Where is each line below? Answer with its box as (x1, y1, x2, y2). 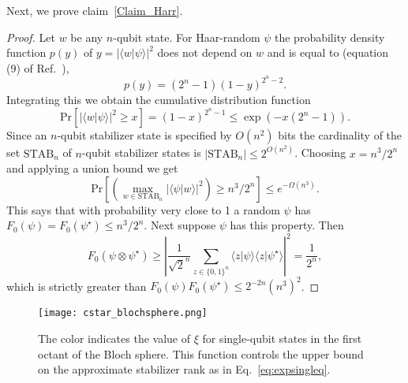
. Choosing (294, 144, 346, 161)
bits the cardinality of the (278, 127, 402, 143)
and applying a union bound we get (6, 160, 178, 177)
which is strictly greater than (6, 277, 147, 294)
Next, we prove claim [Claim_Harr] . (6, 2, 183, 18)
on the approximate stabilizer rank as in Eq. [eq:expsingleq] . (38, 361, 331, 377)
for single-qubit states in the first (202, 329, 362, 346)
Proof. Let (6, 28, 55, 45)
